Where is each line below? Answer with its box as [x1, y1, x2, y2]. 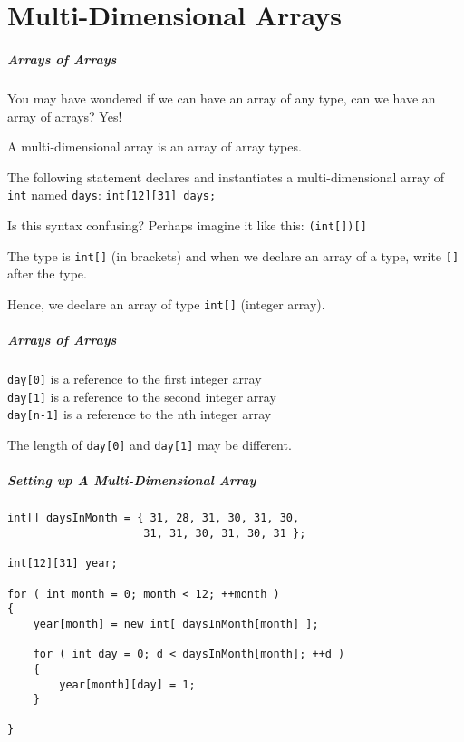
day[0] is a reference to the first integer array [7, 369, 262, 388]
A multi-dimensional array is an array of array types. [7, 137, 302, 156]
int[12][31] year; [7, 557, 118, 571]
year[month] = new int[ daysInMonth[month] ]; [33, 617, 319, 630]
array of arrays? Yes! [7, 106, 122, 125]
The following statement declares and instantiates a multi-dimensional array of [7, 167, 444, 186]
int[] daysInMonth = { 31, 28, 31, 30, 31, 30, [7, 512, 300, 525]
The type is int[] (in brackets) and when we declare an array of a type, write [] [7, 246, 459, 265]
